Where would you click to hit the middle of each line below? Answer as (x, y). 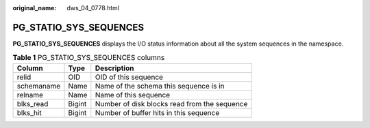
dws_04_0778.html (93, 8)
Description (114, 68)
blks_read (33, 103)
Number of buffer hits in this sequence (157, 112)
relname (30, 95)
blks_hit (29, 112)
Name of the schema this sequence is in (160, 86)
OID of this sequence (129, 77)
